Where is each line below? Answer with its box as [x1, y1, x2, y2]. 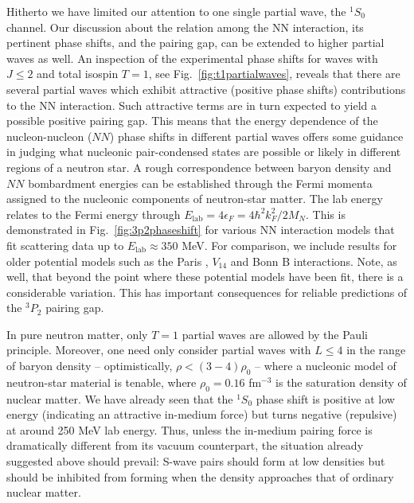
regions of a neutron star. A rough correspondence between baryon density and [6, 158, 392, 175]
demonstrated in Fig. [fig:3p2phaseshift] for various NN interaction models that [6, 221, 395, 238]
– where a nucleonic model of [255, 357, 396, 374]
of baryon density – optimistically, [6, 357, 173, 374]
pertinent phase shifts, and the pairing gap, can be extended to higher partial [6, 34, 385, 51]
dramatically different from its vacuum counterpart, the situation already [6, 437, 364, 454]
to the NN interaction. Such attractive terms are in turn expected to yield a [6, 96, 377, 113]
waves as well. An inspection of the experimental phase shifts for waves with [6, 49, 378, 66]
